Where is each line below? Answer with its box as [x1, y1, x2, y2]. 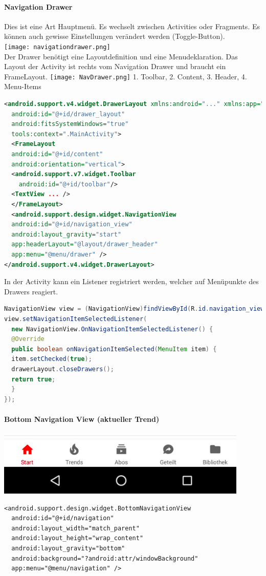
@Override [11, 335, 45, 343]
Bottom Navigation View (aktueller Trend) [4, 413, 160, 424]
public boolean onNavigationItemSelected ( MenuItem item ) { [11, 345, 217, 353]
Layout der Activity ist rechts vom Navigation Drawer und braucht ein [4, 61, 226, 72]
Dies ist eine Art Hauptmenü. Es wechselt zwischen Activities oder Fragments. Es [4, 20, 260, 31]
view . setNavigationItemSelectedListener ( [4, 315, 147, 323]
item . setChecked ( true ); [11, 355, 92, 363]
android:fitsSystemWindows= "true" [11, 120, 129, 128]
